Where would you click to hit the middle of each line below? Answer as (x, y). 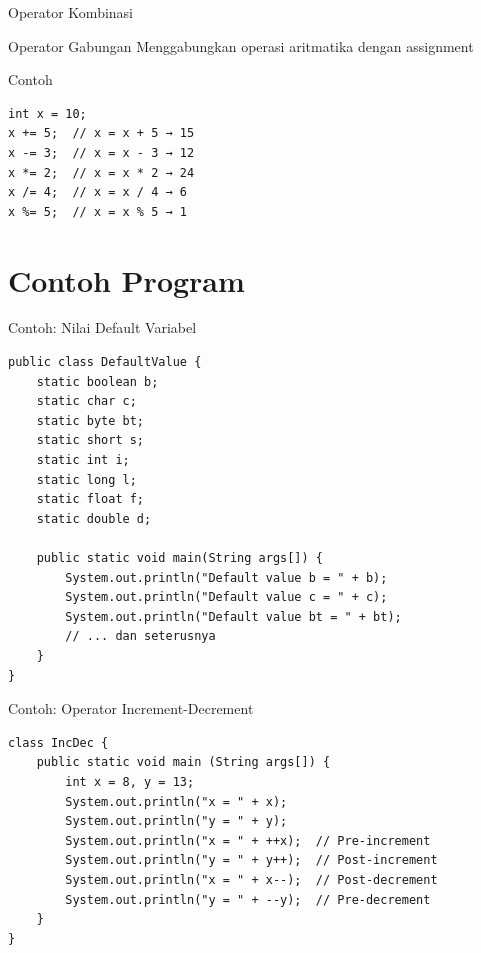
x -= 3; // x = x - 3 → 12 (101, 152)
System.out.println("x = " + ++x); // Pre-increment (248, 840)
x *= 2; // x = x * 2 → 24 (101, 172)
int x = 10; (47, 113)
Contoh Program (126, 279)
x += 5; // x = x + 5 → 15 (101, 133)
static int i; (83, 460)
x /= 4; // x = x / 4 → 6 (97, 192)
